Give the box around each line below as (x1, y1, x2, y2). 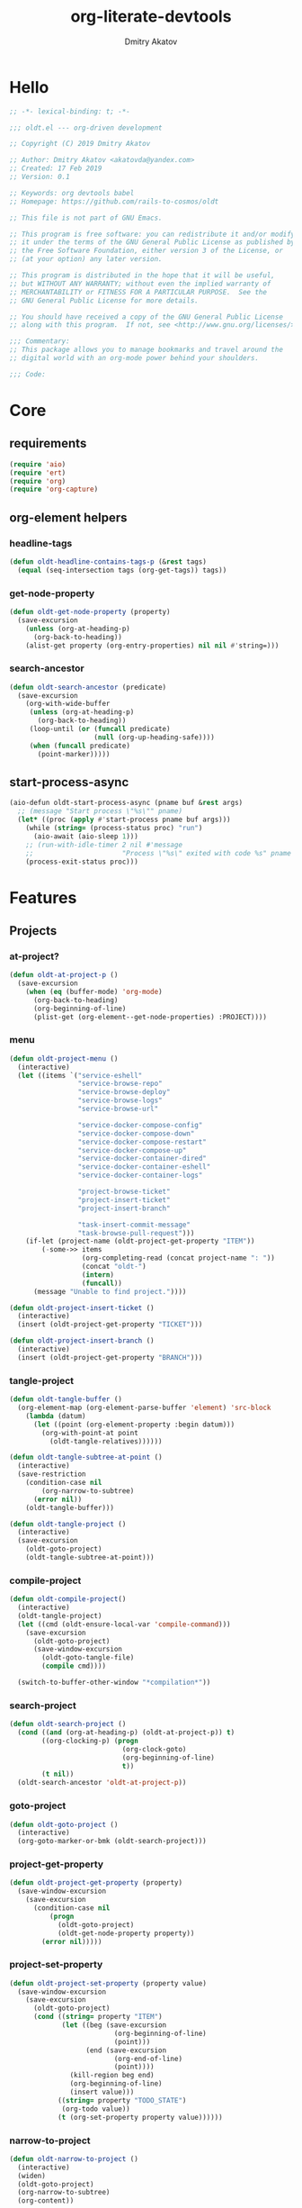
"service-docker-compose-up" (77, 1145, 187, 1154)
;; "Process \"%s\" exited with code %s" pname (25, 848, 292, 857)
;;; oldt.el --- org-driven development (9, 123, 164, 132)
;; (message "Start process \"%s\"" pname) (17, 807, 182, 816)
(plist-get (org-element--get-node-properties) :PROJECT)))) (32, 1012, 268, 1021)
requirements (9, 436, 87, 451)
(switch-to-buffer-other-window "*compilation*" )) (17, 1678, 211, 1688)
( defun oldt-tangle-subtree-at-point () (9, 1452, 164, 1462)
